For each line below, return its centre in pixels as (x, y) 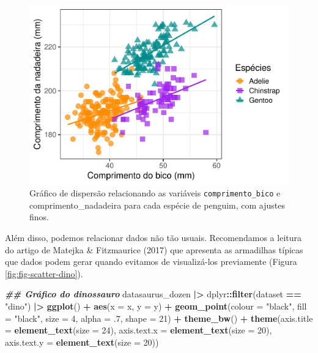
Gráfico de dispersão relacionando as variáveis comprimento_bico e (155, 193)
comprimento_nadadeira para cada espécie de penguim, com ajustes (157, 205)
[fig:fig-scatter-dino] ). (44, 273)
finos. (39, 217)
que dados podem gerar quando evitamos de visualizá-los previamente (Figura (151, 262)
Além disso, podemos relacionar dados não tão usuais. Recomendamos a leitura (153, 237)
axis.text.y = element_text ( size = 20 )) (82, 342)
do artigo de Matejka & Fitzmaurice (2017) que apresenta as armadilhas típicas (154, 249)
